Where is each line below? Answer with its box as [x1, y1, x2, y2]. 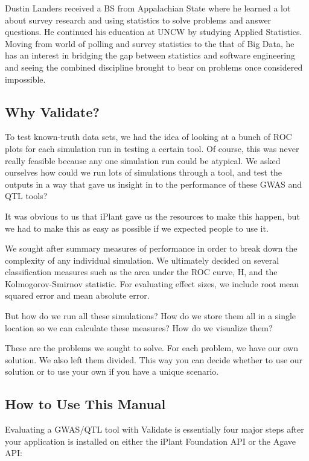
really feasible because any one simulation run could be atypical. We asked [5, 154, 281, 167]
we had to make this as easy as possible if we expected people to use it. [5, 221, 269, 234]
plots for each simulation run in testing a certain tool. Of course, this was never [5, 142, 299, 154]
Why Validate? [5, 102, 100, 121]
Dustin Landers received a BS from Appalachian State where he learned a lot [5, 2, 291, 14]
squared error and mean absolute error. [5, 289, 150, 302]
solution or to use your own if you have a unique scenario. [5, 365, 219, 378]
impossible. [5, 72, 46, 85]
